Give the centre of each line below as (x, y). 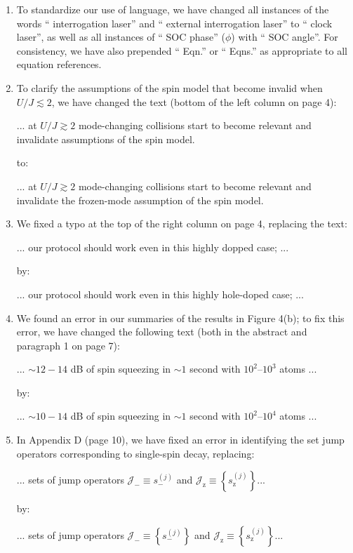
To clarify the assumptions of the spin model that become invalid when (169, 87)
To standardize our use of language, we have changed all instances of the (173, 9)
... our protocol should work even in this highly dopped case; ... (153, 247)
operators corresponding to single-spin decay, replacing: (135, 453)
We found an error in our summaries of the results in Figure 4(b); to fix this (180, 318)
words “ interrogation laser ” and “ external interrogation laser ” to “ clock (174, 23)
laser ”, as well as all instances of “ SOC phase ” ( (121, 37)
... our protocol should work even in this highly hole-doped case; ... (160, 294)
